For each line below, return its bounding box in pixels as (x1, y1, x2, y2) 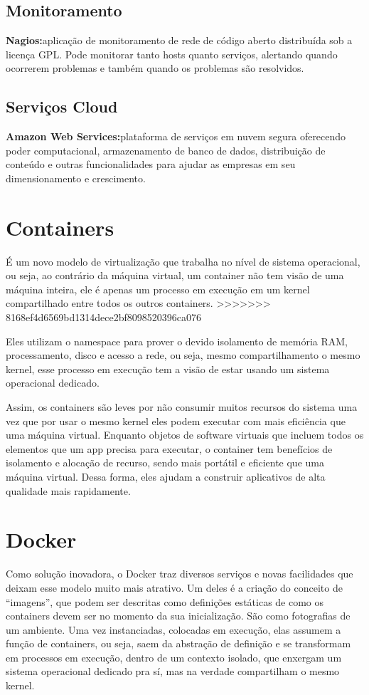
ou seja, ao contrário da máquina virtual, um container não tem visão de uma (6, 268, 344, 283)
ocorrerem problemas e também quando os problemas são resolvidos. (6, 61, 304, 75)
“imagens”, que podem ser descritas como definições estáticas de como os (6, 594, 324, 609)
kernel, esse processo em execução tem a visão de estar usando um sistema (6, 361, 330, 376)
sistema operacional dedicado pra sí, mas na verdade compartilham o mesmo (6, 664, 340, 679)
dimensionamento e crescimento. (6, 170, 146, 185)
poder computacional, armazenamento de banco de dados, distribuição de (6, 142, 326, 157)
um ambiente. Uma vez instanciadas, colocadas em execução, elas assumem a (6, 622, 341, 637)
